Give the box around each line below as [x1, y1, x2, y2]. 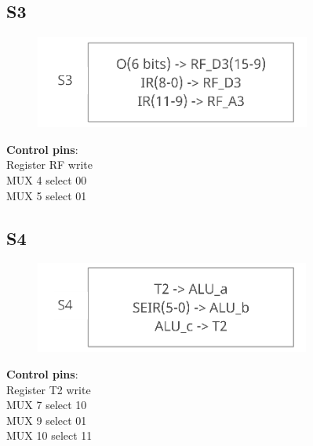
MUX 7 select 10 [6, 397, 87, 413]
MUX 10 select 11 [6, 427, 93, 444]
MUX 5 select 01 [6, 187, 87, 203]
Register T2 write [6, 381, 91, 397]
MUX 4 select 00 [6, 171, 87, 188]
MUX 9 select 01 [6, 411, 87, 428]
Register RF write [6, 156, 93, 173]
